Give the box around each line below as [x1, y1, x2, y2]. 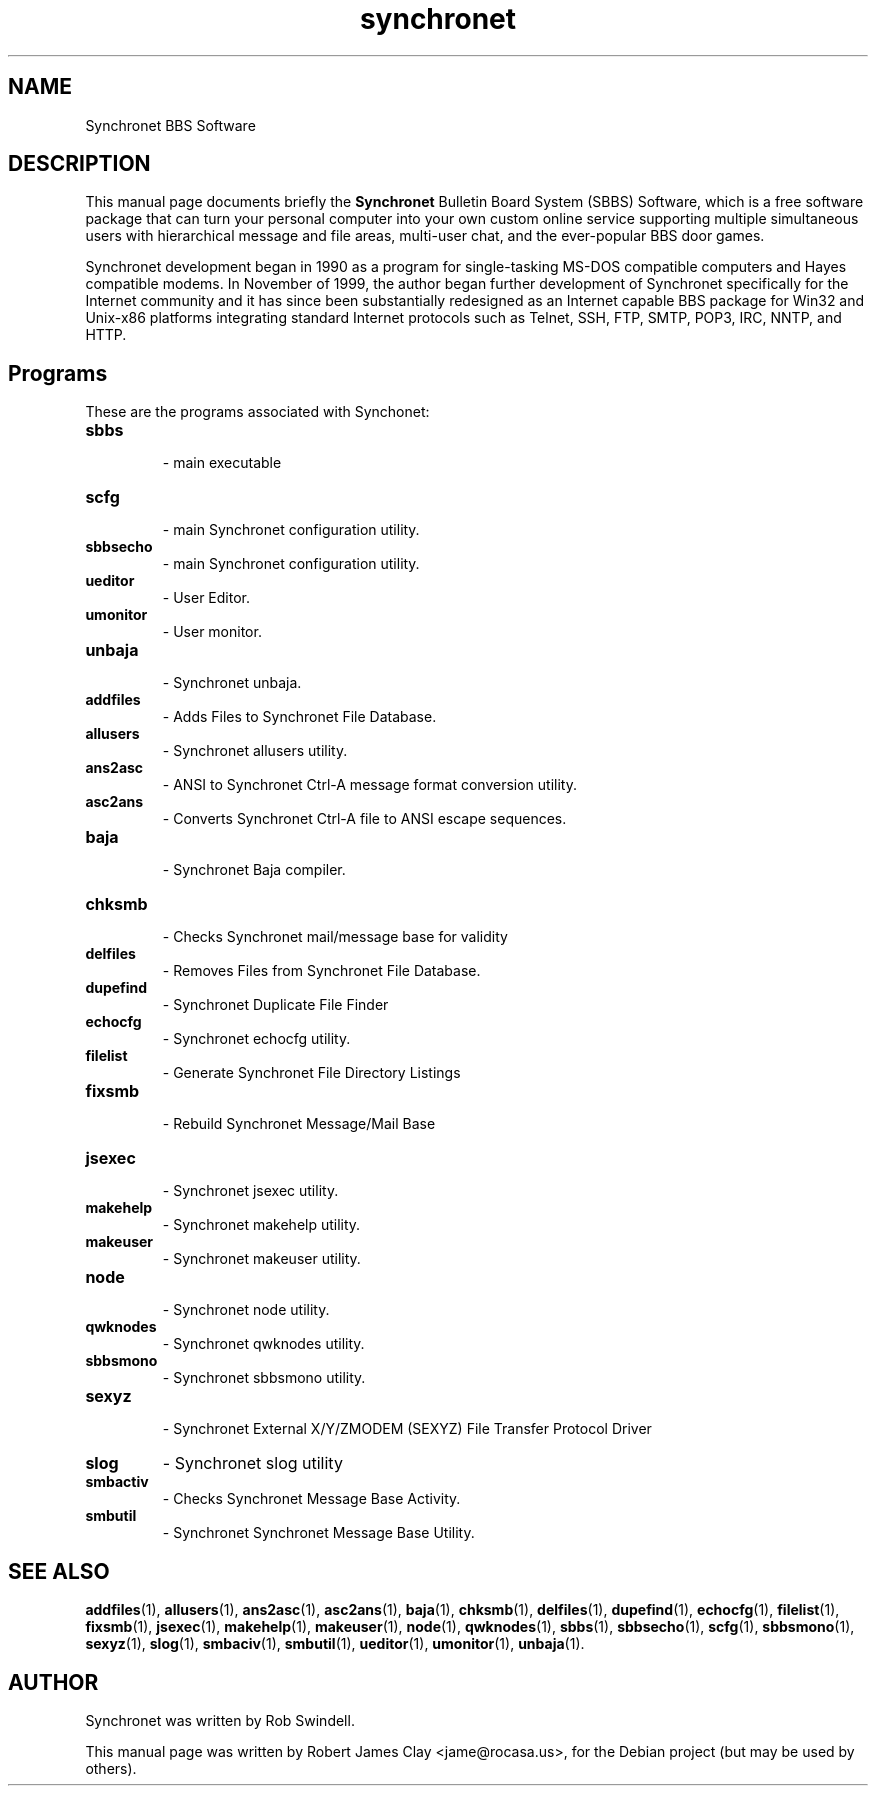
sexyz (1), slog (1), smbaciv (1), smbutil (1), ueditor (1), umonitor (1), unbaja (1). [85, 1635, 585, 1653]
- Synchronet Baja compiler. [162, 861, 346, 879]
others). [85, 1759, 137, 1777]
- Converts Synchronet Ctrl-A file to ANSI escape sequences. [162, 810, 567, 828]
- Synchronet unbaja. [162, 674, 302, 692]
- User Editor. [162, 589, 250, 607]
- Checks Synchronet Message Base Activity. [162, 1490, 461, 1508]
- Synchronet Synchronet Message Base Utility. [162, 1524, 475, 1542]
